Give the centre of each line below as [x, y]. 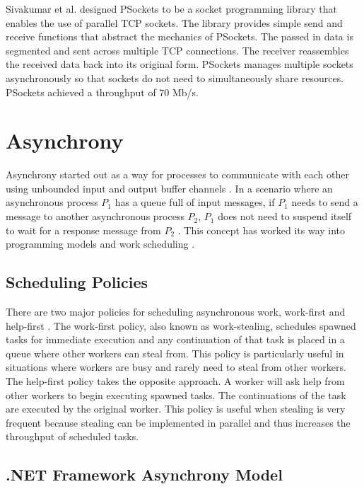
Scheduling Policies [77, 282]
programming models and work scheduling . [100, 244]
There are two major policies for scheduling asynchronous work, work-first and [176, 312]
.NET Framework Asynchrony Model [144, 474]
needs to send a [325, 202]
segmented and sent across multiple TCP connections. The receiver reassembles [177, 50]
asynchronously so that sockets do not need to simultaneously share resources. [175, 77]
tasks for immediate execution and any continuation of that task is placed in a [175, 339]
